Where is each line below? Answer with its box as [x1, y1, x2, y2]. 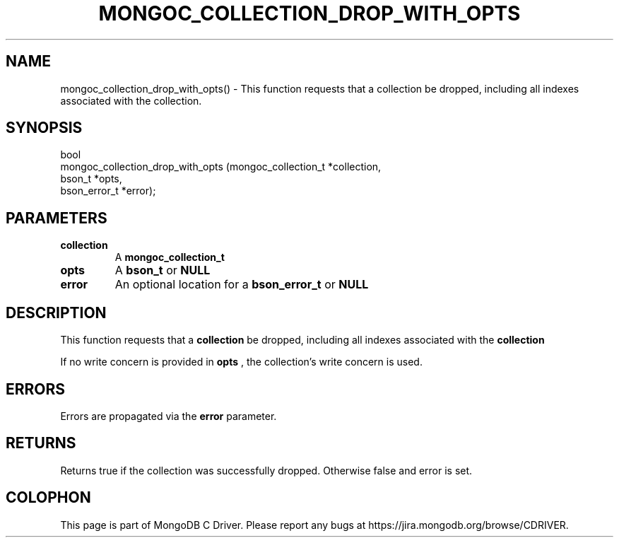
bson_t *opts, [60, 173, 122, 185]
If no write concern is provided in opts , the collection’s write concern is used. [60, 356, 423, 368]
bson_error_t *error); [60, 185, 156, 197]
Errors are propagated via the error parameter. [60, 409, 277, 422]
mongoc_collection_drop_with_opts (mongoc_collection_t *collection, [60, 160, 382, 173]
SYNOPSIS [6, 119, 83, 137]
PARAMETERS [6, 209, 107, 227]
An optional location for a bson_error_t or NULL [114, 277, 369, 292]
